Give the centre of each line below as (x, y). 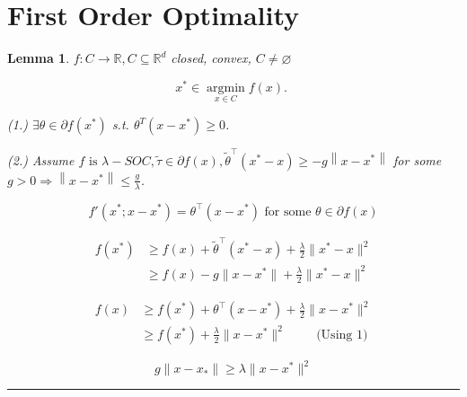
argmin (226, 88)
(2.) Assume (41, 159)
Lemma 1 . (39, 58)
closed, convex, (211, 58)
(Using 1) (342, 335)
